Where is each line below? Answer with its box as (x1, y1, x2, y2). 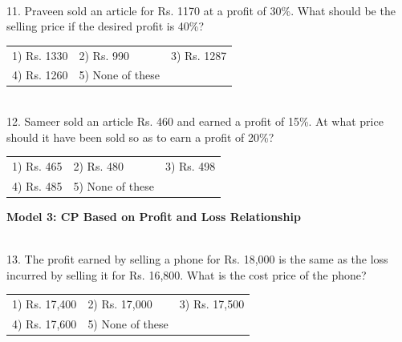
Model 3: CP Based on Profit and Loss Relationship (6, 207, 301, 224)
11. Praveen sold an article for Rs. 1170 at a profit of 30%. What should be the (6, 2, 396, 18)
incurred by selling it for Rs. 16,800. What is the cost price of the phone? (6, 266, 367, 283)
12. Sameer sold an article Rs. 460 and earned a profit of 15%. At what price (6, 113, 384, 130)
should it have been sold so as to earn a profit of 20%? (6, 128, 274, 145)
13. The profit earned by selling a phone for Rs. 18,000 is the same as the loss (6, 251, 388, 268)
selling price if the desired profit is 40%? (6, 18, 205, 34)
